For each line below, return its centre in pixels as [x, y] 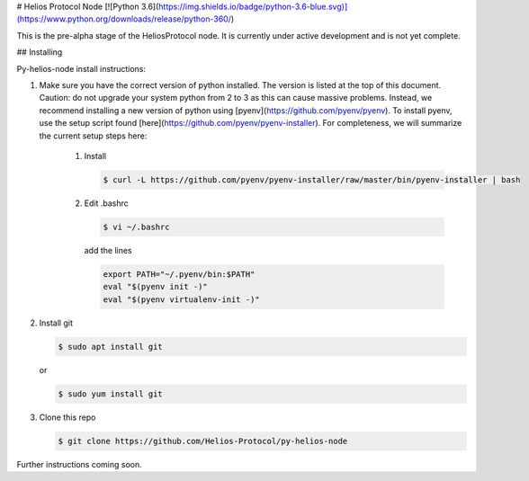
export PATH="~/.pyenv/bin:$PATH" [179, 274]
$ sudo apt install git [111, 347]
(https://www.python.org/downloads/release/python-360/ [124, 19]
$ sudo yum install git [111, 394]
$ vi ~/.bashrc [136, 227]
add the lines [108, 250]
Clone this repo [67, 417]
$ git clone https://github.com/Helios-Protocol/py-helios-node [203, 441]
